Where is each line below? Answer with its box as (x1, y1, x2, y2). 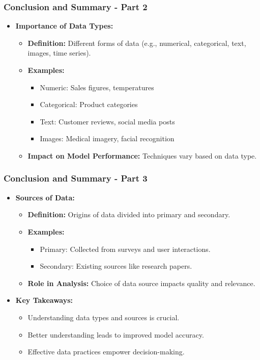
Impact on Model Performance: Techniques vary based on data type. (27, 150, 257, 161)
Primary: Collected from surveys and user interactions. (40, 243, 211, 254)
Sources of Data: (15, 192, 75, 202)
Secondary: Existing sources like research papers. (40, 261, 192, 271)
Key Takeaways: (15, 295, 73, 305)
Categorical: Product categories (40, 99, 138, 110)
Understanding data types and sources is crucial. (27, 312, 180, 322)
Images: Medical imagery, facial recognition (40, 133, 175, 144)
